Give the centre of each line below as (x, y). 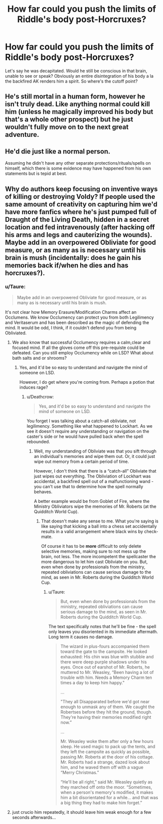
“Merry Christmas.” (80, 772)
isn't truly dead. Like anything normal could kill (78, 104)
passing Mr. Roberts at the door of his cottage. (107, 757)
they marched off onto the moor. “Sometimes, (106, 787)
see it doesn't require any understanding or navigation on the (88, 431)
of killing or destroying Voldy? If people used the (80, 196)
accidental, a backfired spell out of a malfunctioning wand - (94, 481)
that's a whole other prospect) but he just (69, 119)
